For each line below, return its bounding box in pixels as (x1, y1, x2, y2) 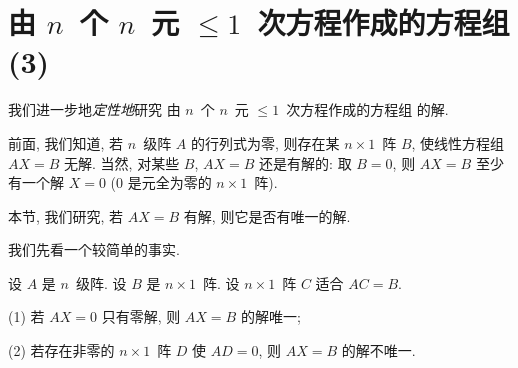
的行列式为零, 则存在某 (191, 132, 340, 153)
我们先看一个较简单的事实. (8, 239, 180, 260)
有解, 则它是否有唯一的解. (183, 205, 351, 226)
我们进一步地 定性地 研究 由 (8, 99, 181, 120)
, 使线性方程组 (411, 132, 505, 153)
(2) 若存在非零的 (8, 340, 115, 361)
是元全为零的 (127, 172, 212, 193)
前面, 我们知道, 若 (8, 132, 124, 153)
